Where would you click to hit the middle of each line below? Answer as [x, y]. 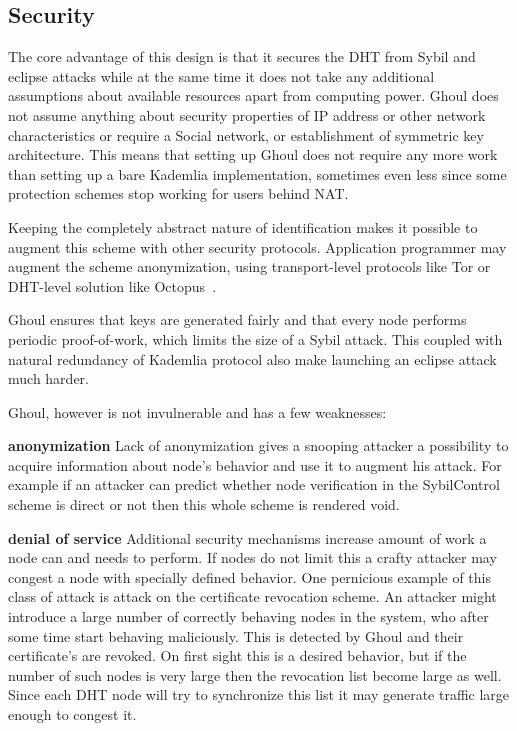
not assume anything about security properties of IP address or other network [247, 114]
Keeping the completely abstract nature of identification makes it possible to [243, 226]
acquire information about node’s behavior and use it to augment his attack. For [255, 464]
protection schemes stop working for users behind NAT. [178, 193]
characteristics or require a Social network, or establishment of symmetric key [246, 134]
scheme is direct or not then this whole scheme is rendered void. [204, 504]
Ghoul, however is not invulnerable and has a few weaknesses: [197, 411]
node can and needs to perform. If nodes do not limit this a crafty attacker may [252, 557]
